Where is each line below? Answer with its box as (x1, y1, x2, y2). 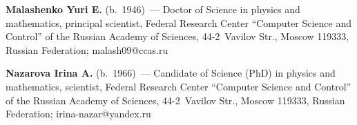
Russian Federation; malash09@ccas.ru (6, 42, 168, 57)
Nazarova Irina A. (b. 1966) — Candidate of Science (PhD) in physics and (6, 66, 336, 80)
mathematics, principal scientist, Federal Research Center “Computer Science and (6, 15, 351, 30)
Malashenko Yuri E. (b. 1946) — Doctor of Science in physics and (6, 2, 300, 16)
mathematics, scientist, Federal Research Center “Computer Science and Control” (6, 79, 351, 93)
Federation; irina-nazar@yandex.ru (6, 106, 151, 121)
